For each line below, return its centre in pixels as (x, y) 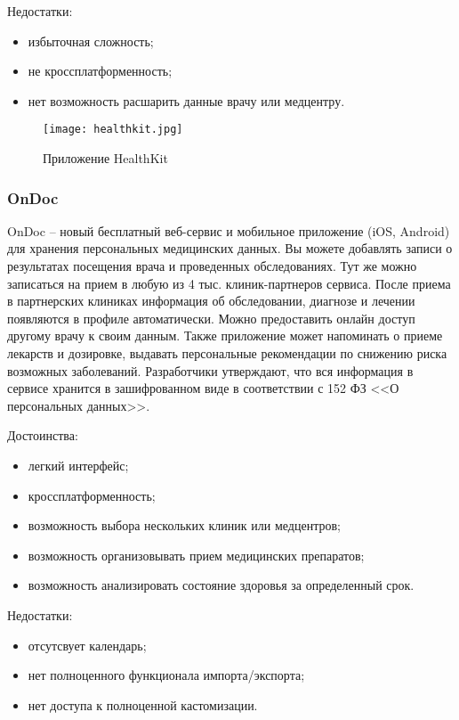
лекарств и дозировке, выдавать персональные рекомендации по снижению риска (227, 353)
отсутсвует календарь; (87, 645)
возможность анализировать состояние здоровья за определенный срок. (221, 585)
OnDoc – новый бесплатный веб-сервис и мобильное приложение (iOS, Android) (229, 230)
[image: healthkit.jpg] (113, 130)
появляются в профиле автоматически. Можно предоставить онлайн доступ (211, 318)
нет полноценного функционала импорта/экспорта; (166, 675)
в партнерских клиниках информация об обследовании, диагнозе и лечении (211, 301)
